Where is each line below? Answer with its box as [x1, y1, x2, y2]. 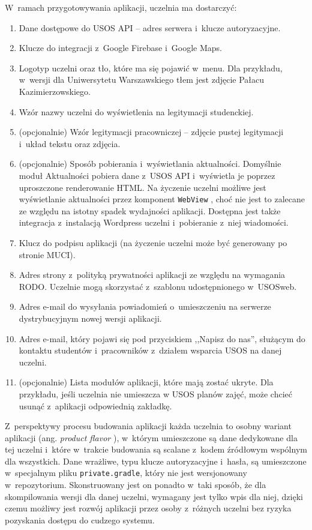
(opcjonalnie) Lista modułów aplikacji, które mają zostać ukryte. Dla [19, 376, 274, 388]
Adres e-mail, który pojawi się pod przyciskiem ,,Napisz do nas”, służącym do [19, 332, 305, 345]
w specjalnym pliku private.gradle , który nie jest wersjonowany [5, 466, 247, 479]
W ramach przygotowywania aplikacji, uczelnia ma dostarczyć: [5, 1, 237, 13]
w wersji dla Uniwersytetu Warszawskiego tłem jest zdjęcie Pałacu [19, 73, 265, 86]
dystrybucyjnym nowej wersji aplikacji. [19, 312, 162, 324]
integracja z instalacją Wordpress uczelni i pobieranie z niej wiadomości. [19, 216, 289, 229]
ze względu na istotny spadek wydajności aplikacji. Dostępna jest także [19, 204, 281, 217]
